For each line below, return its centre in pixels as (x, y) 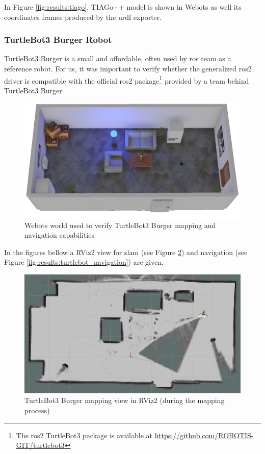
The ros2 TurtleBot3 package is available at (84, 435)
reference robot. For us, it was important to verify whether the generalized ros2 (128, 68)
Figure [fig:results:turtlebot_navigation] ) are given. (84, 262)
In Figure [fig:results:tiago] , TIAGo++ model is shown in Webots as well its (123, 7)
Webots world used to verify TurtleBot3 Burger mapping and (120, 225)
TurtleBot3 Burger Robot (58, 40)
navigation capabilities (59, 235)
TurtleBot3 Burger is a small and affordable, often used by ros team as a (118, 58)
